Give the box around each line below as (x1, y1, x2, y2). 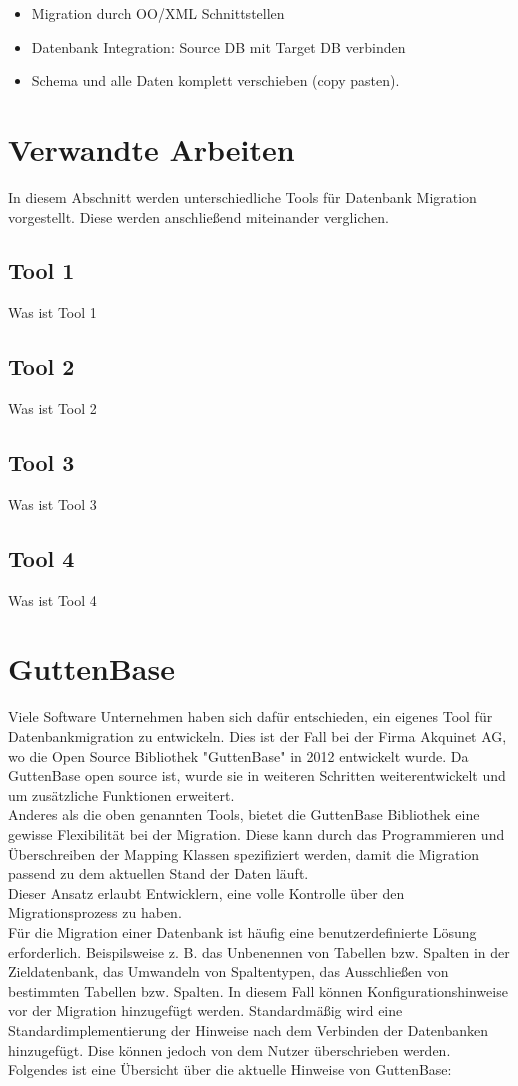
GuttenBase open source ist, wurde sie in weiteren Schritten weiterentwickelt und (8, 765, 506, 786)
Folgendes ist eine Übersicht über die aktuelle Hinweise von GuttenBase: (8, 1059, 452, 1080)
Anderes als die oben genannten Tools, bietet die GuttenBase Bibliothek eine (8, 804, 480, 825)
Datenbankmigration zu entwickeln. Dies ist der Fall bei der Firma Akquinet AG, (8, 726, 507, 746)
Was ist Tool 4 (8, 589, 97, 610)
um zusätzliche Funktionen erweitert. (8, 784, 235, 805)
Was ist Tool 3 (8, 493, 97, 514)
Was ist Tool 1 (8, 302, 97, 323)
